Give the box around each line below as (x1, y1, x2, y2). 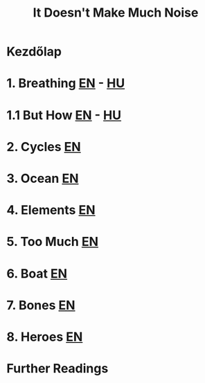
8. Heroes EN (6, 329, 83, 344)
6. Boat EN (6, 265, 67, 281)
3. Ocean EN (6, 170, 79, 186)
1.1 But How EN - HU (6, 107, 122, 123)
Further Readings (6, 361, 109, 377)
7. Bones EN (6, 297, 75, 313)
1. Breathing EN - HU (6, 75, 125, 91)
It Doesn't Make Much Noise (33, 5, 199, 21)
